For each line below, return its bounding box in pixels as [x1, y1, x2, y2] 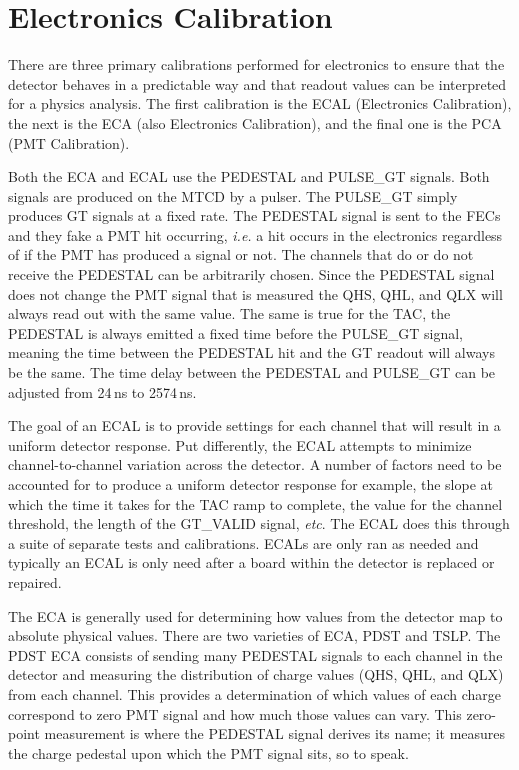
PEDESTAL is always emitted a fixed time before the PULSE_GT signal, [8, 322, 463, 343]
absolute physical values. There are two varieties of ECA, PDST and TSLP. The [8, 625, 501, 646]
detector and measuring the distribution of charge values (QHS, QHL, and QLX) [8, 664, 504, 685]
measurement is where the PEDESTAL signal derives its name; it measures [44, 723, 506, 744]
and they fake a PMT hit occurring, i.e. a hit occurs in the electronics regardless [8, 224, 503, 245]
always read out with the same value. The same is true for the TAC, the [8, 303, 451, 324]
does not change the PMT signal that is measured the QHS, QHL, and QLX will [8, 283, 503, 304]
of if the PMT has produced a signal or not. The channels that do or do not [8, 244, 474, 265]
